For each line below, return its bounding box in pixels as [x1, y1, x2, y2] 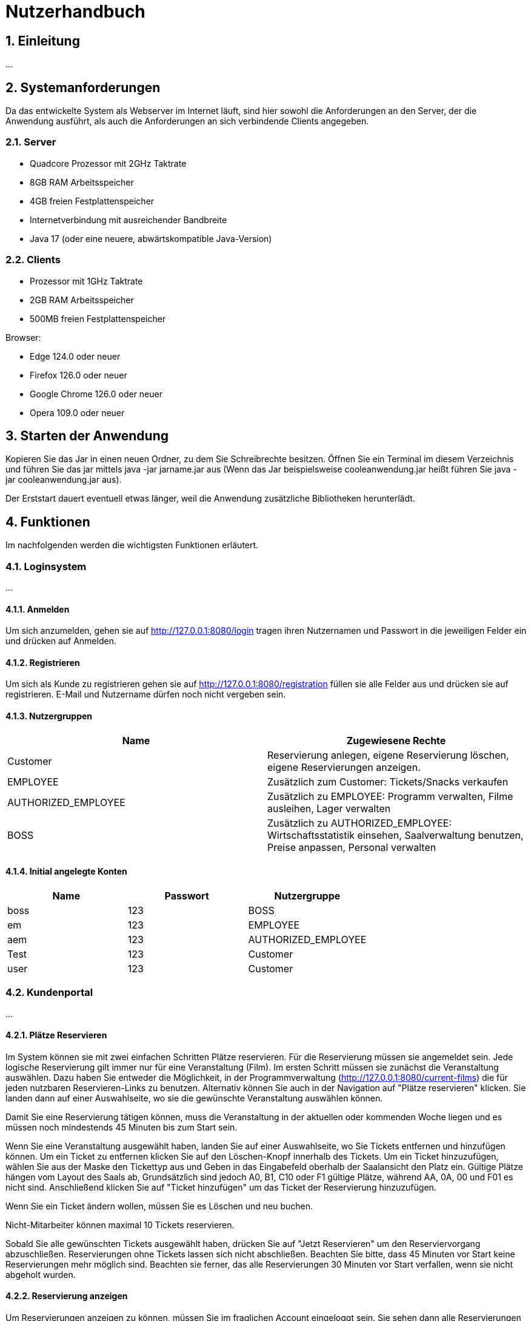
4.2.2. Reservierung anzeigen [5, 1291, 128, 1302]
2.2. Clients [5, 254, 61, 266]
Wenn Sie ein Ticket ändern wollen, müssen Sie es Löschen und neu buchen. [5, 1200, 313, 1211]
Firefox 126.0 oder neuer [30, 369, 127, 380]
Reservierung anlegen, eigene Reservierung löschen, [267, 748, 509, 761]
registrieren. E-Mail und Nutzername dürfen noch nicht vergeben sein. [5, 689, 286, 700]
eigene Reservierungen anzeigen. [267, 761, 421, 773]
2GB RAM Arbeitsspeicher [30, 294, 134, 305]
